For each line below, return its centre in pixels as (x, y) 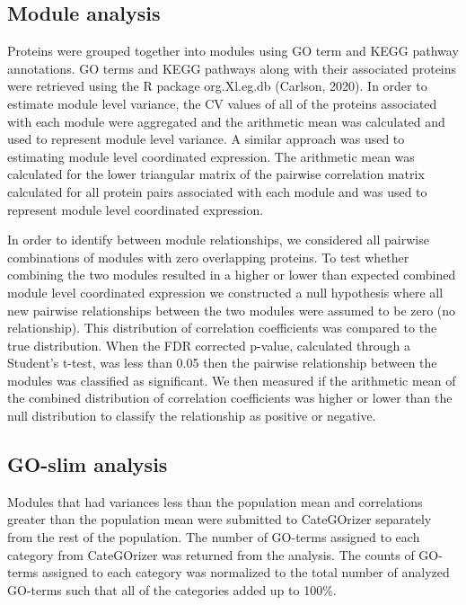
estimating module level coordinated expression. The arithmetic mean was (211, 156)
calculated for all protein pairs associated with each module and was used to (217, 191)
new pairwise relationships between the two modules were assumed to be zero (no (232, 310)
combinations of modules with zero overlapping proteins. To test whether (208, 257)
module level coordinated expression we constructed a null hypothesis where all (225, 292)
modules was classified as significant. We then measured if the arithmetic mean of (232, 380)
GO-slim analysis (88, 464)
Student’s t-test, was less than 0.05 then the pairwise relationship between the (222, 363)
